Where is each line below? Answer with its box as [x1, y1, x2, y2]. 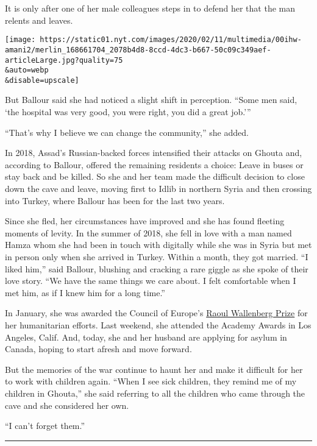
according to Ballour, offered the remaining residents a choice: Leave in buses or [5, 158, 304, 171]
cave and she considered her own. [5, 398, 129, 411]
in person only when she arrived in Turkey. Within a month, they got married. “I [5, 250, 308, 263]
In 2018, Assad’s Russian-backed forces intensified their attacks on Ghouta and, [5, 146, 302, 159]
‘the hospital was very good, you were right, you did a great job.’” [5, 105, 251, 118]
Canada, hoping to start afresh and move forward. [5, 342, 192, 355]
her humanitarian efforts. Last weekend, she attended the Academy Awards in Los [5, 318, 312, 331]
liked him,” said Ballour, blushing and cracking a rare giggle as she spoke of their [5, 262, 308, 275]
